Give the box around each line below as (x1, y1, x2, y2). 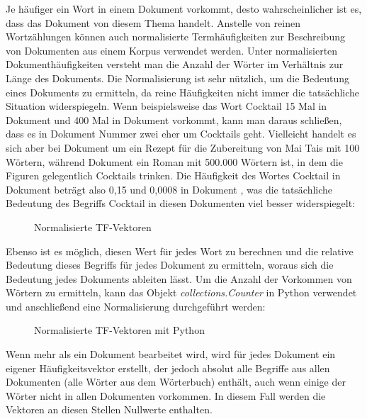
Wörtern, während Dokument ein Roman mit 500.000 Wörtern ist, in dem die (6, 154, 343, 169)
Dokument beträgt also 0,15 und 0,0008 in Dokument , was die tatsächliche (6, 181, 333, 196)
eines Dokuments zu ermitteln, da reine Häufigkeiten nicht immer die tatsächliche (6, 84, 360, 99)
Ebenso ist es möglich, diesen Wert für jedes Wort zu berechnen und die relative (6, 243, 354, 258)
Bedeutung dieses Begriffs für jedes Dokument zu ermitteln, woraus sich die (6, 257, 334, 272)
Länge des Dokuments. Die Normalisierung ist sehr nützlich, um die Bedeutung (6, 70, 350, 85)
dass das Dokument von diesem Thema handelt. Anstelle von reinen (6, 15, 300, 30)
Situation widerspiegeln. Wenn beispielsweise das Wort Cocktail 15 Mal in (6, 99, 327, 113)
